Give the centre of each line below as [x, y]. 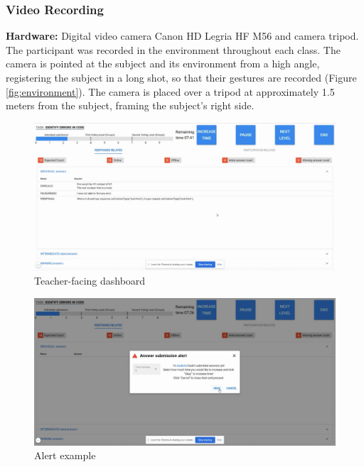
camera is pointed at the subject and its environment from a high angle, [163, 64]
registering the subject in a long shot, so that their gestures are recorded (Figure [181, 77]
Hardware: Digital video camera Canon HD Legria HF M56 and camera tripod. [182, 36]
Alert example [65, 455]
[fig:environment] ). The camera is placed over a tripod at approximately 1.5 [170, 91]
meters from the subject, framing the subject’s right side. [130, 105]
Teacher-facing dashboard [90, 281]
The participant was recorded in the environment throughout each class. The [173, 49]
